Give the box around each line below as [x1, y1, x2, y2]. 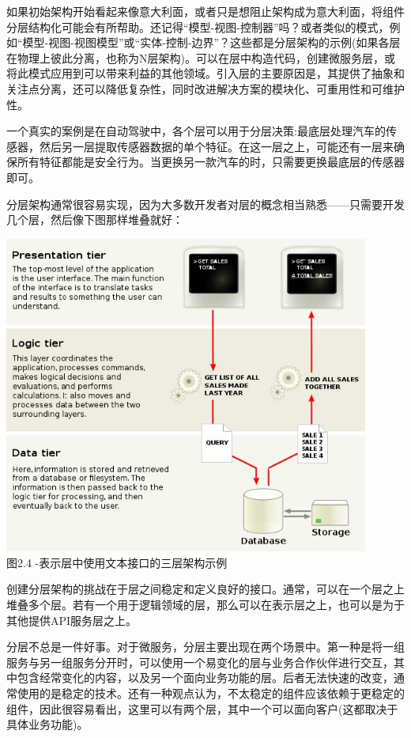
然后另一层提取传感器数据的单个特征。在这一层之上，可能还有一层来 [39, 138, 394, 154]
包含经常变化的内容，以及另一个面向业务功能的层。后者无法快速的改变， [17, 669, 394, 686]
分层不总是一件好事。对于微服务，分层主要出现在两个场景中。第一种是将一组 [6, 638, 405, 655]
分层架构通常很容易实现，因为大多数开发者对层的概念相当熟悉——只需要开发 [6, 195, 405, 212]
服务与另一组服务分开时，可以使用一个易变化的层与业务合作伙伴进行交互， [6, 653, 394, 670]
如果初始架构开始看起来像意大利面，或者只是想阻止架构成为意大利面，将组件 [6, 3, 405, 19]
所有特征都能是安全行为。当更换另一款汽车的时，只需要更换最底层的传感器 [17, 153, 405, 170]
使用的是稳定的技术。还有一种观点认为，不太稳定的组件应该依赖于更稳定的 [17, 684, 405, 701]
